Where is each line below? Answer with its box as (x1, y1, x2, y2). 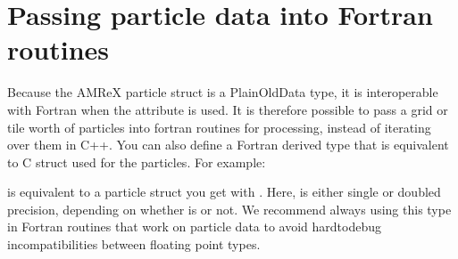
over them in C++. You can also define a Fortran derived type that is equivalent (7, 135, 449, 154)
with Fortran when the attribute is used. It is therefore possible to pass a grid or (7, 100, 448, 118)
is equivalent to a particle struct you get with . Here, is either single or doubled (7, 182, 441, 201)
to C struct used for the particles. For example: (7, 152, 266, 171)
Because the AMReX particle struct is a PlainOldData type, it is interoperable (7, 83, 438, 101)
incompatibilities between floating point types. (7, 235, 261, 254)
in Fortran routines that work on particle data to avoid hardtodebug (7, 217, 382, 236)
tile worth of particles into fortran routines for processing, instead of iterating (7, 117, 431, 136)
